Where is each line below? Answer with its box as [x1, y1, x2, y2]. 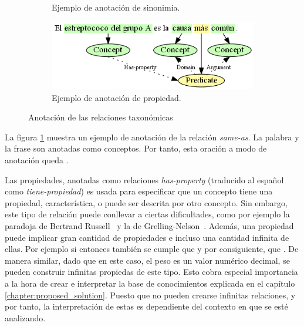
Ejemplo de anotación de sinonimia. [52, 1, 180, 13]
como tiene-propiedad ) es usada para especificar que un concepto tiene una [5, 185, 273, 197]
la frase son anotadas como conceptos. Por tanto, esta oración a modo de [5, 142, 267, 154]
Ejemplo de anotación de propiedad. [52, 91, 181, 103]
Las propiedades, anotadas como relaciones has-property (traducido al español [5, 173, 284, 186]
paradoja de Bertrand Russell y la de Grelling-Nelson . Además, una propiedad [5, 219, 294, 231]
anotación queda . [5, 153, 69, 166]
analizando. [5, 311, 46, 324]
